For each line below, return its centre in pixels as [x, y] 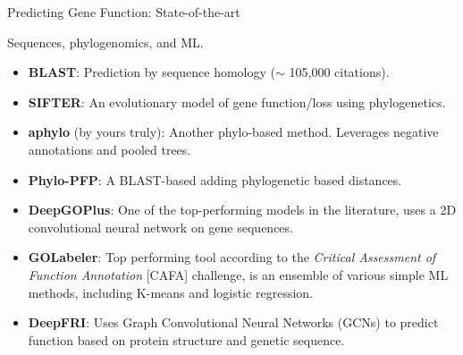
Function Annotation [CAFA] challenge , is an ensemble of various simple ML [238, 274]
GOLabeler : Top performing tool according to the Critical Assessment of [232, 257]
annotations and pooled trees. [109, 149]
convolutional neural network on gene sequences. [160, 227]
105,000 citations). [339, 72]
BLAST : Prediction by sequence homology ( [152, 72]
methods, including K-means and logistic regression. [170, 292]
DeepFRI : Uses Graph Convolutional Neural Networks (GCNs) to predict [233, 322]
